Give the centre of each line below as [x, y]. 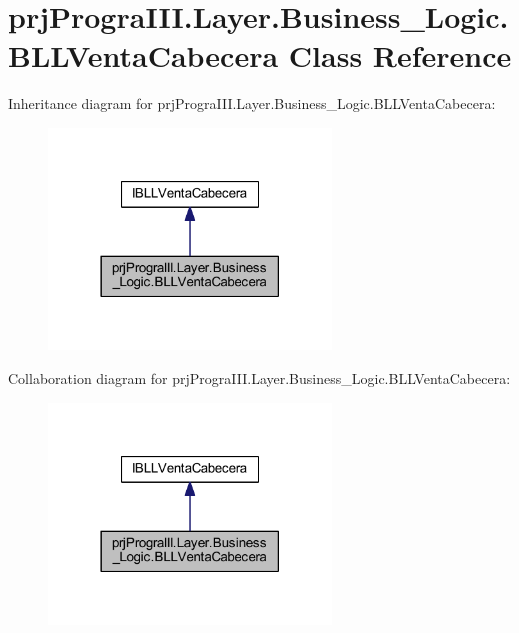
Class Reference [400, 55]
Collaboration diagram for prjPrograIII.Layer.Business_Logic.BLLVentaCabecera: [259, 378]
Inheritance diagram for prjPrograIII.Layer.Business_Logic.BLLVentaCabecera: [252, 103]
